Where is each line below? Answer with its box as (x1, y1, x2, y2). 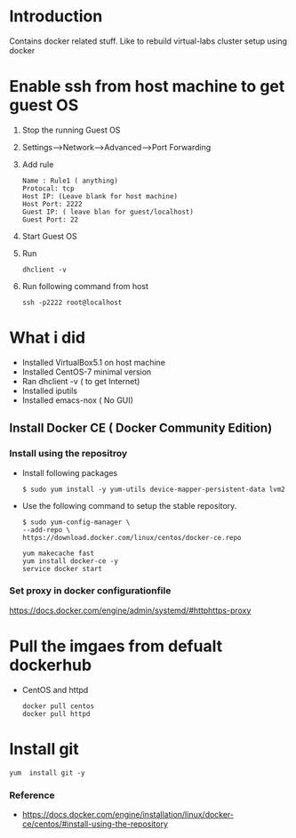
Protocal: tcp (21, 184, 75, 193)
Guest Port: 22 (21, 215, 79, 224)
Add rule (21, 158, 54, 170)
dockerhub (9, 655, 92, 675)
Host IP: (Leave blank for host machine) (21, 191, 178, 201)
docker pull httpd (21, 709, 91, 718)
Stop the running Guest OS (21, 125, 121, 135)
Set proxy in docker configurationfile (9, 584, 172, 597)
